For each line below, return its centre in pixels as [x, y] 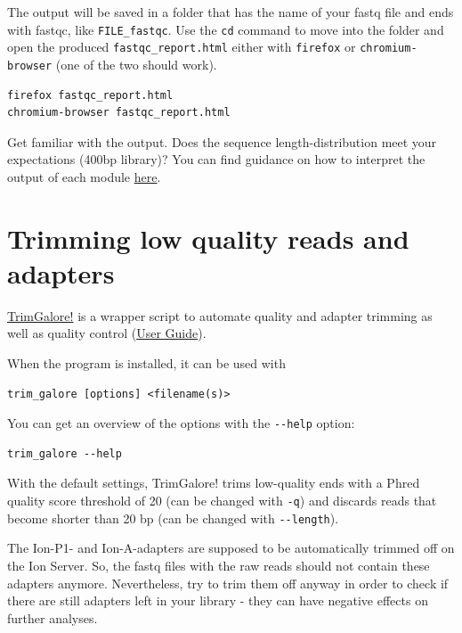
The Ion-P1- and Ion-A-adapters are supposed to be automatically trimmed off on [231, 548]
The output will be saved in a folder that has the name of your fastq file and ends [231, 12]
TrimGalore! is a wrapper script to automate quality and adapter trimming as [220, 315]
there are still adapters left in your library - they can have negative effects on [218, 600]
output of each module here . [84, 176]
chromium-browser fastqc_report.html [119, 113]
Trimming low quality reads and [208, 238]
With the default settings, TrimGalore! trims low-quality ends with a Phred [214, 483]
